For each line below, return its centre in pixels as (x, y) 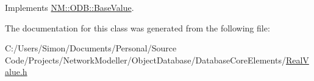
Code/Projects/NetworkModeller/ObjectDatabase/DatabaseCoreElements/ (145, 60)
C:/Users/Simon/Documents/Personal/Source (91, 48)
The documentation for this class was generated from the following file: (137, 28)
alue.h (16, 72)
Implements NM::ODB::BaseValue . (70, 7)
